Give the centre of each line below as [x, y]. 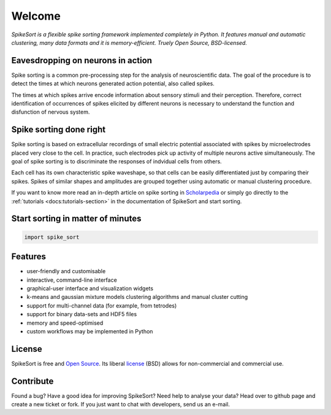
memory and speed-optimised [65, 323]
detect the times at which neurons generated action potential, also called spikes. [113, 83]
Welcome [36, 16]
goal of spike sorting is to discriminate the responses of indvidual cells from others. [116, 161]
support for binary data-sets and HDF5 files [82, 314]
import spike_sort [52, 237]
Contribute [32, 381]
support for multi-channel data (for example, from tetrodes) [102, 305]
